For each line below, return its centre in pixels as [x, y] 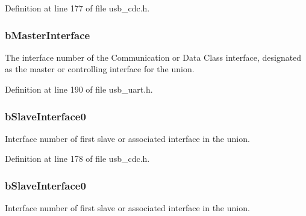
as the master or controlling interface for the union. [100, 69]
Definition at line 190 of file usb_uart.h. [79, 89]
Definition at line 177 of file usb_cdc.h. [77, 8]
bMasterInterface [48, 35]
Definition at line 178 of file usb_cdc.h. [77, 159]
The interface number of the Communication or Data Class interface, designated [153, 57]
